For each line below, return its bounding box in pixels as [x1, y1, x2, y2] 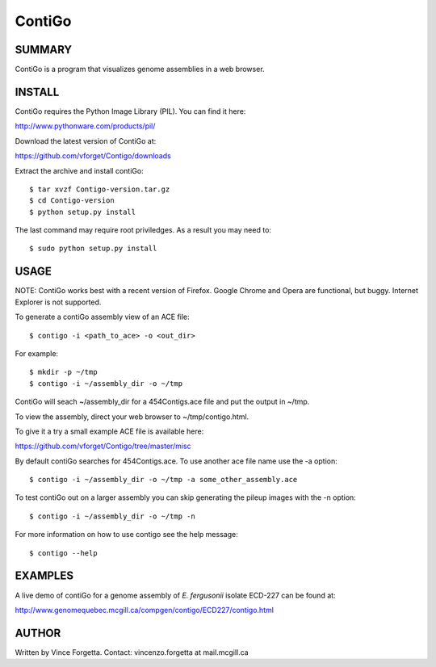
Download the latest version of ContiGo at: [15, 136, 157, 145]
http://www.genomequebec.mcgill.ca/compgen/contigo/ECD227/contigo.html [15, 605, 275, 615]
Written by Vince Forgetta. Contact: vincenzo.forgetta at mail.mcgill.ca [15, 647, 249, 657]
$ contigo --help [29, 548, 98, 557]
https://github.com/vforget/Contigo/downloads [15, 151, 171, 161]
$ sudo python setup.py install [29, 244, 157, 254]
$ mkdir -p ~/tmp [29, 367, 98, 377]
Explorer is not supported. [15, 297, 102, 307]
